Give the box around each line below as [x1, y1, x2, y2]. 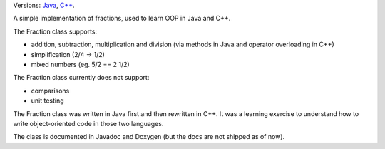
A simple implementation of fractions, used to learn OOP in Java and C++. [13, 14, 231, 23]
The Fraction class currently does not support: [13, 73, 150, 82]
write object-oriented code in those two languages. [13, 119, 164, 128]
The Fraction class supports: [13, 27, 98, 36]
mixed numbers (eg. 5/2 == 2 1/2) [31, 60, 130, 68]
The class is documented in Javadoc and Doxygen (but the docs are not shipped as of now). [13, 133, 285, 141]
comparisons [31, 86, 70, 95]
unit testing [31, 96, 64, 105]
